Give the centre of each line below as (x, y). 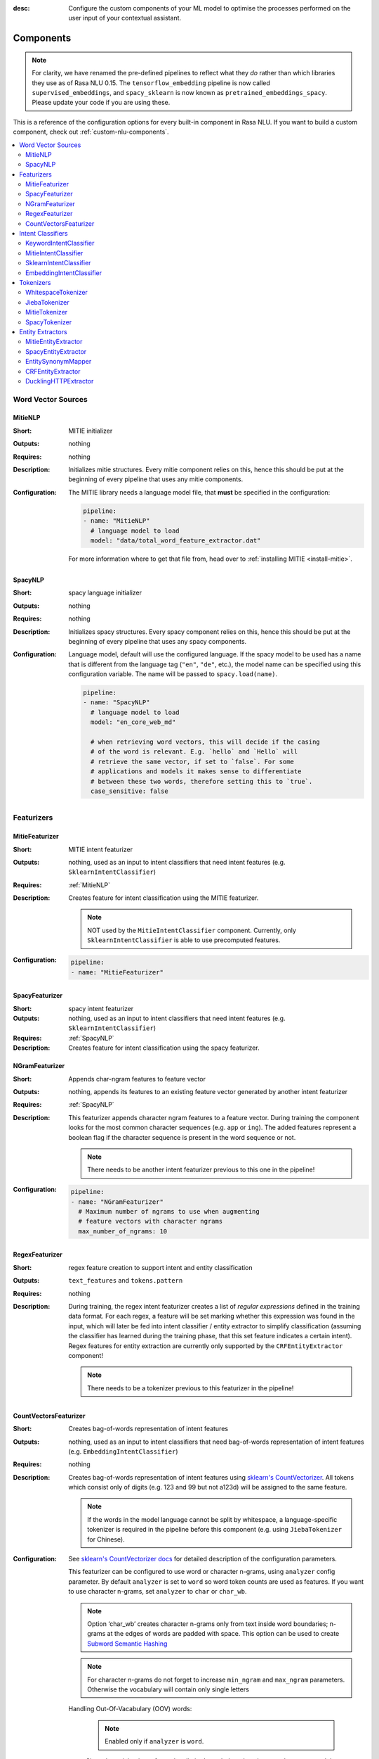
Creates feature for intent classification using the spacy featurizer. (164, 1048)
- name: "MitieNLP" (117, 521)
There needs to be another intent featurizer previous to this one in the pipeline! (201, 1170)
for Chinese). (106, 1539)
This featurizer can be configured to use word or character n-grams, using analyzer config (202, 1572)
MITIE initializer (91, 431)
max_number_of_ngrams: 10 (123, 1231)
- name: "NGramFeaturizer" (117, 1202)
